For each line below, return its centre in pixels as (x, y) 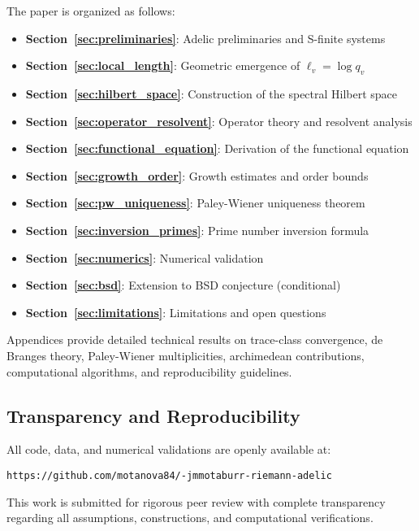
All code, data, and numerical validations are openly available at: (169, 449)
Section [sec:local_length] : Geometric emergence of (163, 65)
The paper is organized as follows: (91, 11)
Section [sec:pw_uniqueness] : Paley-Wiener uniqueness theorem (195, 203)
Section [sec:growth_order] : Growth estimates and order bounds (197, 175)
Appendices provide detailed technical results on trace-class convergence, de (195, 339)
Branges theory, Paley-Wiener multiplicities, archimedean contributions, (186, 355)
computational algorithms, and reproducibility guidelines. (149, 371)
